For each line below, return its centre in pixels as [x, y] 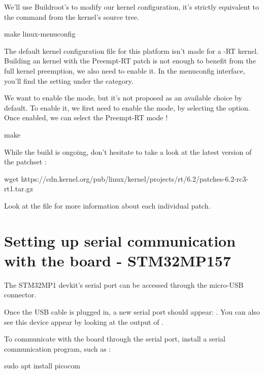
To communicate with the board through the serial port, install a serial [115, 339]
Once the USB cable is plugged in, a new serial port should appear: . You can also [132, 312]
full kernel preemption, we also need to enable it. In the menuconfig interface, [125, 70]
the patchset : [25, 162]
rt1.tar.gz [19, 189]
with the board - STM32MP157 [118, 260]
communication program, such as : [58, 348]
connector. [20, 295]
